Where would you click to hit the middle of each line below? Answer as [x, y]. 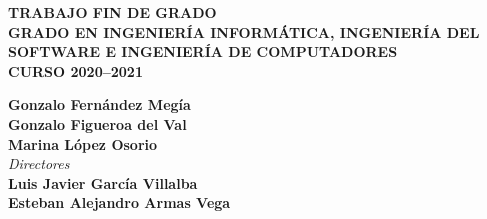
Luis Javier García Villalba [103, 182]
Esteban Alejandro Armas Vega [119, 202]
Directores [39, 163]
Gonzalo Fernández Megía [99, 104]
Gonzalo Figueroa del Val [97, 123]
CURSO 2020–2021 [75, 70]
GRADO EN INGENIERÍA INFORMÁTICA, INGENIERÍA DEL [244, 31]
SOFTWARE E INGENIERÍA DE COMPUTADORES [203, 51]
